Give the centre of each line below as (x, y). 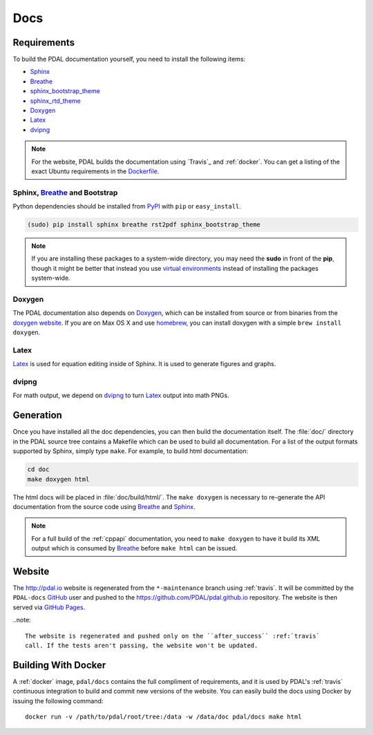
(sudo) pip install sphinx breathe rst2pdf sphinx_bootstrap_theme (144, 225)
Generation (37, 416)
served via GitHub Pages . (49, 607)
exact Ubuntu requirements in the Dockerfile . (95, 171)
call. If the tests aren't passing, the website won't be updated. (142, 645)
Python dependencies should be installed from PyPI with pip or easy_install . (127, 207)
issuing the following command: (58, 700)
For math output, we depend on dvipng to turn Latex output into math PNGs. (121, 395)
